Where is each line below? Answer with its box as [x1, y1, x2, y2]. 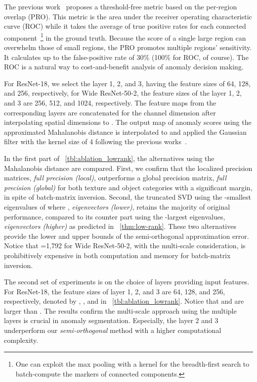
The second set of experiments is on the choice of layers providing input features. [4, 276, 250, 287]
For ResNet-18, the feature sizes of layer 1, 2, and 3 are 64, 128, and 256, [4, 286, 225, 296]
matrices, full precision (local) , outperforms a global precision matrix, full [4, 172, 227, 183]
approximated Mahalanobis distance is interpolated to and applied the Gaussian [4, 126, 247, 137]
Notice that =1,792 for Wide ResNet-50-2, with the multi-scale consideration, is [4, 240, 246, 251]
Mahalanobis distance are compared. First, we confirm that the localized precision [4, 163, 253, 173]
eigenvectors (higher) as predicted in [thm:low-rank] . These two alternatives [4, 221, 236, 231]
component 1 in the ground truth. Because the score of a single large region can [4, 31, 246, 43]
